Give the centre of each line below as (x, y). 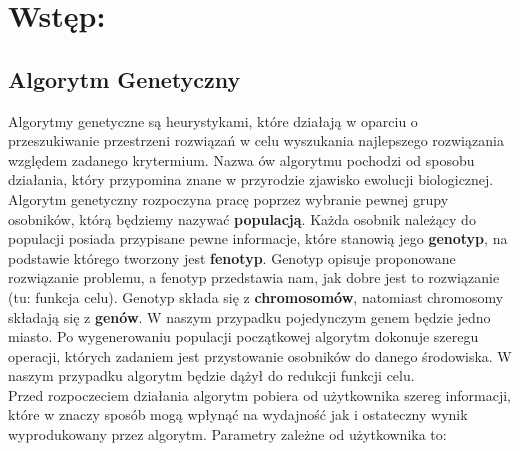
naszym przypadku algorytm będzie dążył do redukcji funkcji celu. (211, 375)
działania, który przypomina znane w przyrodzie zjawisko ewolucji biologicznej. (251, 179)
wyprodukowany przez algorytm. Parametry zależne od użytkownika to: (227, 434)
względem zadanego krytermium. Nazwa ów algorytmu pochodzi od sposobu (241, 159)
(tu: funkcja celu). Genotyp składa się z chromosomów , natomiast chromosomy (256, 296)
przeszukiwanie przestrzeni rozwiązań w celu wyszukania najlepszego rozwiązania (256, 140)
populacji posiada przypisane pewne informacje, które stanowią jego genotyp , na (258, 238)
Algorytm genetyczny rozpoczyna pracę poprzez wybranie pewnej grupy (228, 198)
